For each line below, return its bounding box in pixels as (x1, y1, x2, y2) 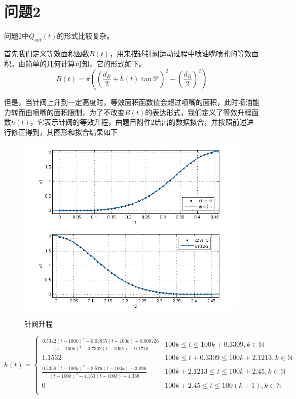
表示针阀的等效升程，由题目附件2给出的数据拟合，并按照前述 (44, 117, 247, 127)
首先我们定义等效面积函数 (4, 48, 89, 58)
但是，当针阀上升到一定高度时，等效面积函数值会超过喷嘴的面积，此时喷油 (4, 97, 252, 107)
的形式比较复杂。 (57, 30, 114, 41)
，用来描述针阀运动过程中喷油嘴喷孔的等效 (109, 48, 252, 58)
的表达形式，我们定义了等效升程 (145, 106, 252, 117)
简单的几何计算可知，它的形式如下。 (25, 58, 146, 68)
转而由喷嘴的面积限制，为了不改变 (11, 106, 125, 117)
